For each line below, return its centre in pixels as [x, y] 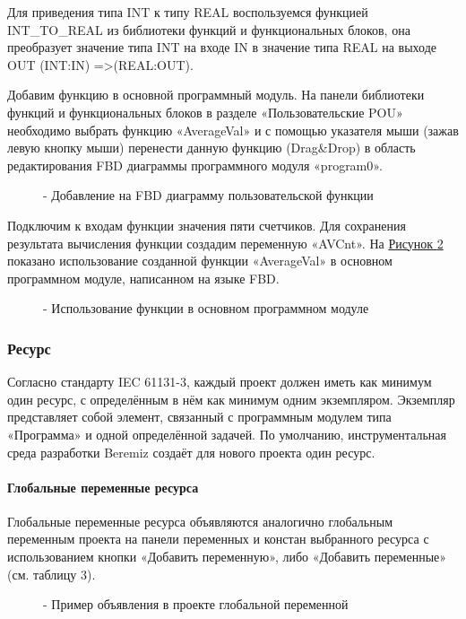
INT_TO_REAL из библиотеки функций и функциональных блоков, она [209, 29]
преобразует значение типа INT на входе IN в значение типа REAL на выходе [222, 47]
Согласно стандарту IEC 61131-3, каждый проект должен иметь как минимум [220, 382]
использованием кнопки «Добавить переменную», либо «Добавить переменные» [227, 557]
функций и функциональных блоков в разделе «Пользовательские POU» [205, 112]
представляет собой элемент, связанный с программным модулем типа [199, 417]
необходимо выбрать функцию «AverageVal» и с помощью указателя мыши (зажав [233, 130]
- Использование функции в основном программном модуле [206, 308]
